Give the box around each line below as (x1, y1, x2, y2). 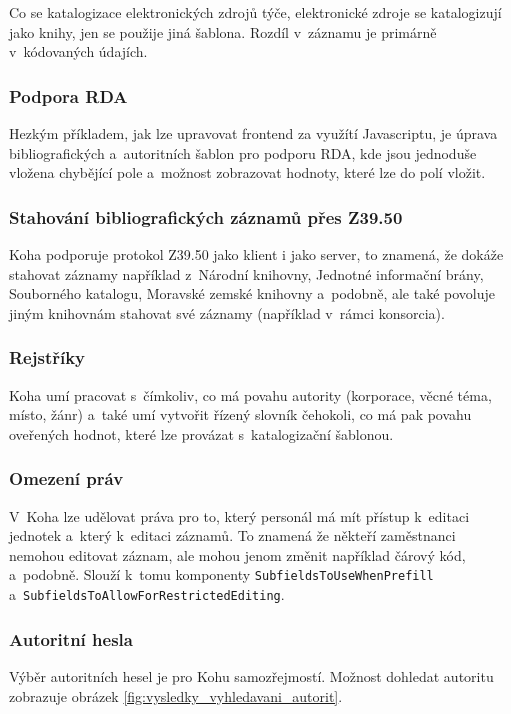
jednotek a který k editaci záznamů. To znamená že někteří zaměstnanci (9, 525, 456, 546)
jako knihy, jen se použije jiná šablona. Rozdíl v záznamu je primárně (9, 21, 437, 42)
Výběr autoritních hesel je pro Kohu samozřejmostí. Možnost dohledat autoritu (9, 665, 494, 686)
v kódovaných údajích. (9, 41, 148, 62)
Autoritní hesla (9, 626, 133, 651)
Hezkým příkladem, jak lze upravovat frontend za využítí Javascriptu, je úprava (9, 123, 498, 143)
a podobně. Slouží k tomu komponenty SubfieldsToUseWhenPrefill (9, 564, 434, 585)
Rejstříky (9, 345, 86, 370)
